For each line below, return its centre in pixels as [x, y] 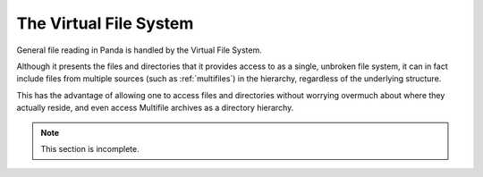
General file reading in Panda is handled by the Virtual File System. [140, 50]
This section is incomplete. [90, 148]
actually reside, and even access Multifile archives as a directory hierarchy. [155, 108]
